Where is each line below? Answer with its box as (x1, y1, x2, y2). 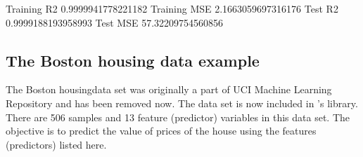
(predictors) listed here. (6, 137, 107, 151)
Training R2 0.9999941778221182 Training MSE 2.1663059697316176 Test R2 (6, 1, 338, 15)
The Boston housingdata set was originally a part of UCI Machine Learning (6, 82, 332, 97)
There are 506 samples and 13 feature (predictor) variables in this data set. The (6, 109, 350, 124)
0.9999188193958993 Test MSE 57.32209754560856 (6, 15, 224, 29)
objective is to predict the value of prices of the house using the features (6, 123, 317, 138)
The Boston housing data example (6, 49, 260, 71)
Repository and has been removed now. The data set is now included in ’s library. (6, 95, 358, 110)
